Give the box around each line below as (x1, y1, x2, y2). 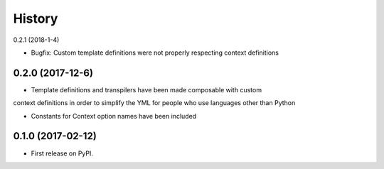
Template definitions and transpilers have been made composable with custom (31, 85, 262, 94)
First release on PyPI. (31, 149, 94, 158)
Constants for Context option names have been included (31, 111, 197, 120)
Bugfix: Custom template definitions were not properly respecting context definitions (31, 48, 279, 57)
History (13, 11, 58, 26)
